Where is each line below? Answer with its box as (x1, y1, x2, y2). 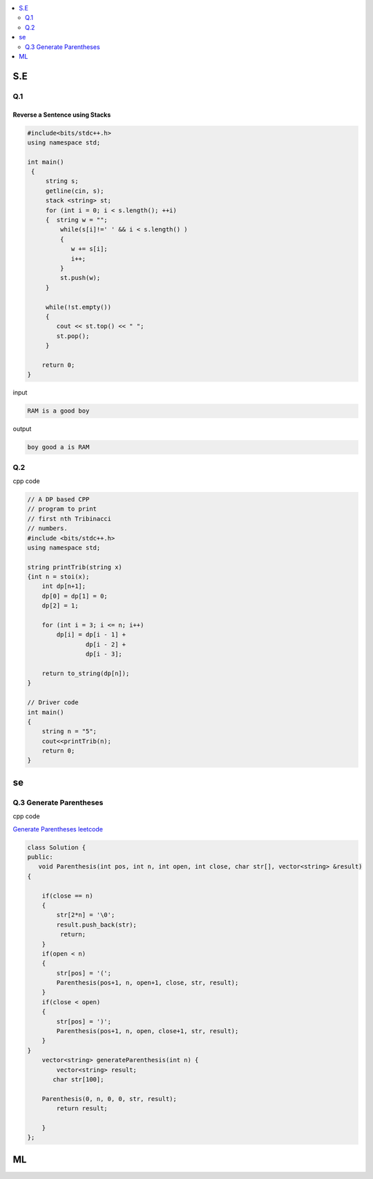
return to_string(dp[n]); (41, 669, 130, 677)
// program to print (27, 505, 97, 513)
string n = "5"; (41, 728, 97, 735)
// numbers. (27, 525, 68, 532)
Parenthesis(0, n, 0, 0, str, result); (41, 1095, 178, 1102)
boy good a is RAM (27, 443, 90, 451)
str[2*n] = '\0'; (56, 911, 115, 919)
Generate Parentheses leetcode (12, 824, 104, 833)
